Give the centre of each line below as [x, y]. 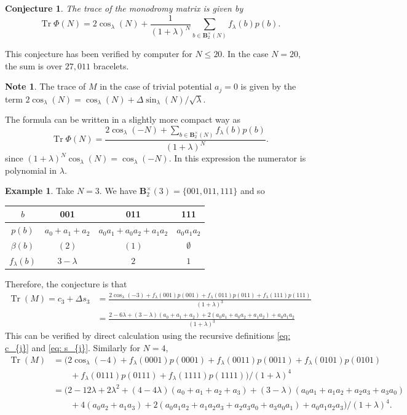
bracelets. [111, 65]
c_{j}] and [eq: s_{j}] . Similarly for [73, 347]
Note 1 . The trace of [45, 86]
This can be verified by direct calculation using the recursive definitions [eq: [148, 335]
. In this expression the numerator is [237, 158]
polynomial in [31, 170]
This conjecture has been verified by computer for [99, 54]
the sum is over [34, 65]
